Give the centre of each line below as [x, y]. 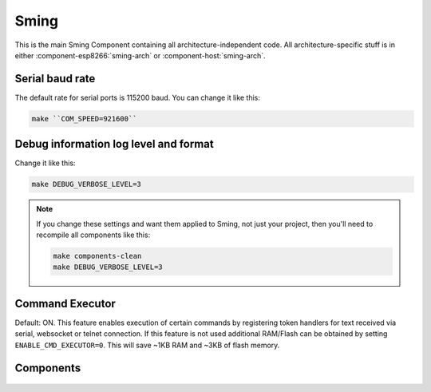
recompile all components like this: [93, 235]
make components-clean [97, 256]
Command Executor [65, 303]
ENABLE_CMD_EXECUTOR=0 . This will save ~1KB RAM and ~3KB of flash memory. [147, 345]
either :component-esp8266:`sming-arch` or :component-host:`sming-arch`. [140, 55]
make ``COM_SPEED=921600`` [84, 119]
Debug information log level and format [115, 144]
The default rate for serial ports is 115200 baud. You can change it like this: [138, 97]
